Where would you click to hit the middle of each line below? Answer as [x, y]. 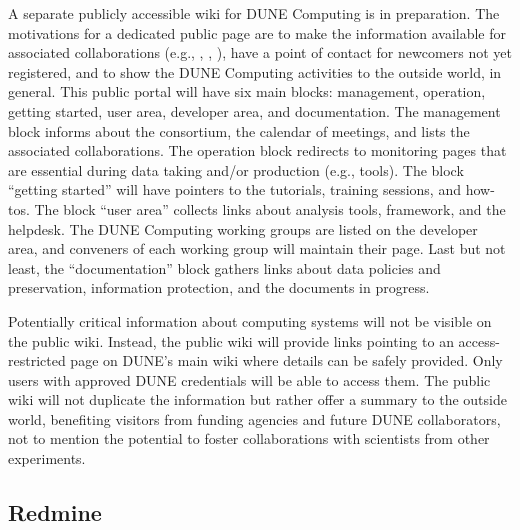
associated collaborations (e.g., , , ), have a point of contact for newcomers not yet [260, 52]
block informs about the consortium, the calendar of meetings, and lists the [239, 130]
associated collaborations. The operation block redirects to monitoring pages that [257, 150]
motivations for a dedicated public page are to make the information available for [257, 32]
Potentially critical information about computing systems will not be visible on [250, 320]
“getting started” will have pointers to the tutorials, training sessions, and [234, 189]
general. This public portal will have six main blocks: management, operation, [247, 91]
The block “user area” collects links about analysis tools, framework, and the [270, 208]
